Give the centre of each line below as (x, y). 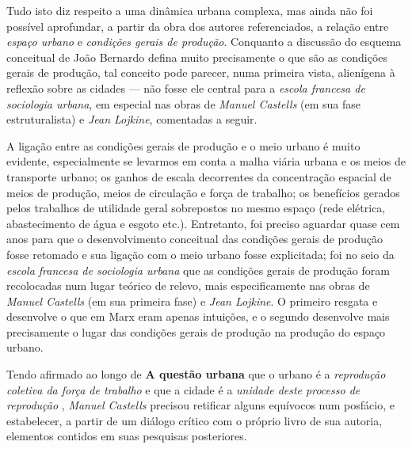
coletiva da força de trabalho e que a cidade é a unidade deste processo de (183, 389)
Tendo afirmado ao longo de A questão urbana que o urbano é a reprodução (196, 374)
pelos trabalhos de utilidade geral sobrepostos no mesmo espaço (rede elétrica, (196, 208)
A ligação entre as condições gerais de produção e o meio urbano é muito (183, 145)
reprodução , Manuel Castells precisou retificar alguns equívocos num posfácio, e (200, 405)
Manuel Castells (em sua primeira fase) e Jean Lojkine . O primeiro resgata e (192, 301)
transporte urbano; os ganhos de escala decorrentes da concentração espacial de (199, 176)
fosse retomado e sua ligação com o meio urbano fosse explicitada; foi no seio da (200, 254)
